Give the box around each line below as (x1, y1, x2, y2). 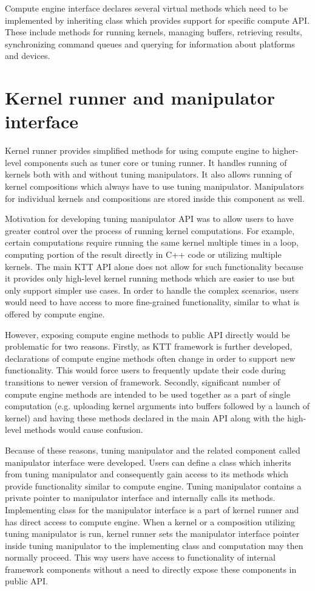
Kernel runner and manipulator (5, 85, 275, 110)
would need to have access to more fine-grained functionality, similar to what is (5, 295, 299, 308)
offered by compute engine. (5, 308, 105, 320)
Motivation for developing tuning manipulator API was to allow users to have (5, 212, 294, 225)
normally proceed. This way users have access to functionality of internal (5, 551, 276, 564)
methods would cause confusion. (24, 423, 143, 436)
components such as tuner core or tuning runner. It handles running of (24, 156, 287, 168)
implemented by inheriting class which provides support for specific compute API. (5, 13, 310, 26)
